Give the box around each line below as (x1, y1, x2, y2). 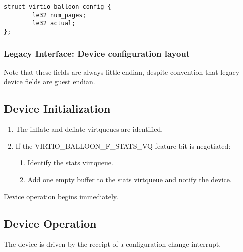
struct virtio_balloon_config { (4, 3, 111, 10)
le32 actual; (32, 20, 76, 27)
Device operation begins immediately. (4, 191, 118, 201)
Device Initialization (4, 101, 111, 116)
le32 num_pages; (32, 11, 86, 19)
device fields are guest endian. (4, 76, 95, 87)
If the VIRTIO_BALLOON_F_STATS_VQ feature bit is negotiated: (15, 140, 231, 151)
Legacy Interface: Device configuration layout (4, 47, 190, 59)
